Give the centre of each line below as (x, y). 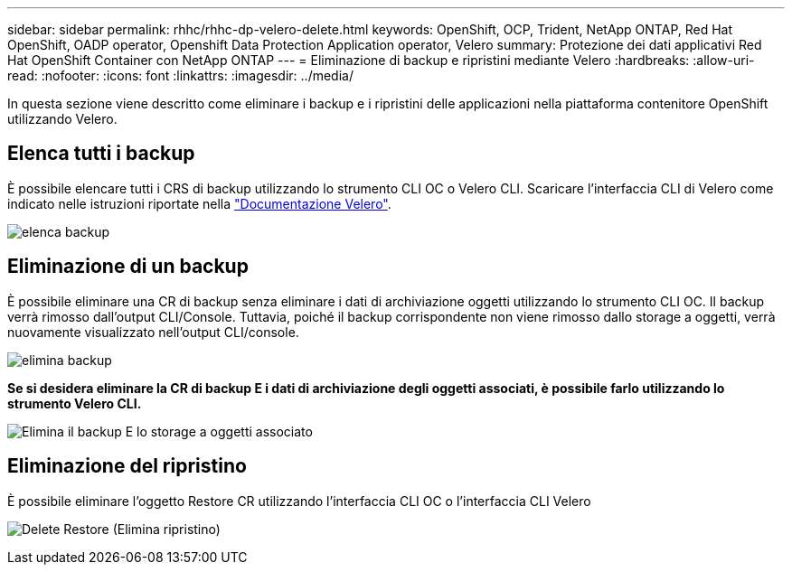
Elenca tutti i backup (101, 154)
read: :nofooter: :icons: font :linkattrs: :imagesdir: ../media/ (180, 75)
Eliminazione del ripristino (127, 466)
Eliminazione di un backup (128, 267)
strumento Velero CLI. (75, 403)
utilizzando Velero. (62, 119)
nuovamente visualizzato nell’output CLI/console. (153, 332)
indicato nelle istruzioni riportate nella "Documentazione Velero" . (199, 203)
